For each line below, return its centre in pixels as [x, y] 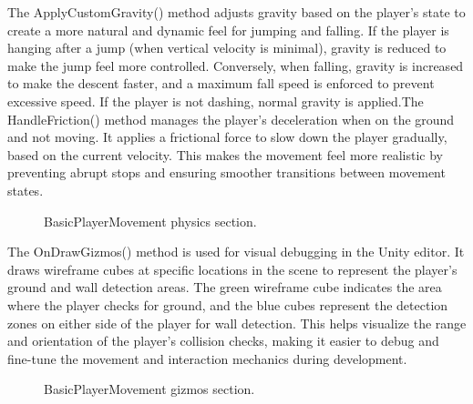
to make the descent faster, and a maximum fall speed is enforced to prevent [221, 83]
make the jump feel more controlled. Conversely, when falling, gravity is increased [236, 65]
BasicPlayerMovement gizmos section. [149, 389]
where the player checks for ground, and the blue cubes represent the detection [228, 304]
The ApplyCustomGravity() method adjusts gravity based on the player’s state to [236, 12]
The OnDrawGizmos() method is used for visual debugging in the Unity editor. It [236, 252]
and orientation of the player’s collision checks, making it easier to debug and [223, 341]
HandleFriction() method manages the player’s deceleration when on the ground [231, 119]
